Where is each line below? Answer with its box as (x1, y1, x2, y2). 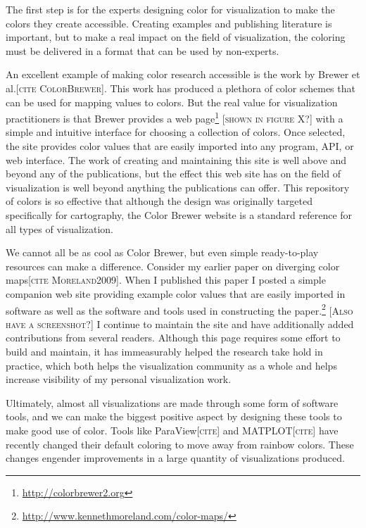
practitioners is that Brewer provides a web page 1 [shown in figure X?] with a (6, 109, 343, 125)
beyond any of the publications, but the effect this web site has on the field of (6, 166, 341, 181)
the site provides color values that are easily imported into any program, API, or (6, 139, 354, 153)
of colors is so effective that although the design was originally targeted (6, 194, 313, 208)
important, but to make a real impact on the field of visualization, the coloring (6, 30, 346, 44)
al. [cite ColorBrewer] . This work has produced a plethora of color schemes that (6, 80, 355, 95)
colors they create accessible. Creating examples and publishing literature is (6, 15, 332, 30)
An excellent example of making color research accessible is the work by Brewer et (6, 67, 360, 82)
